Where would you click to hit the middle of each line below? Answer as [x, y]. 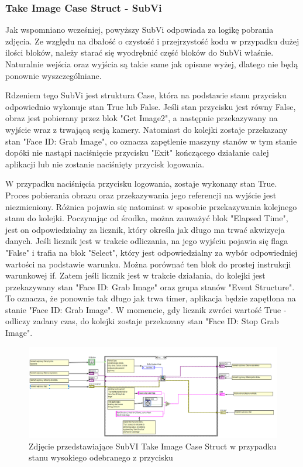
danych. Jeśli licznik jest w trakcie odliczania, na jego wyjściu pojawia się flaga [147, 241]
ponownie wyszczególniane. [54, 75]
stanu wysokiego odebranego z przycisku [101, 457]
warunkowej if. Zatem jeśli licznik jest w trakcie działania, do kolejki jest [135, 275]
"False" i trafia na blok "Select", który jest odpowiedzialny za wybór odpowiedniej [151, 252]
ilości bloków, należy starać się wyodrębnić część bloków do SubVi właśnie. [140, 52]
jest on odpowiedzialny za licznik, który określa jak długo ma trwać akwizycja [145, 229]
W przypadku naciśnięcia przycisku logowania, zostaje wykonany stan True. [141, 183]
